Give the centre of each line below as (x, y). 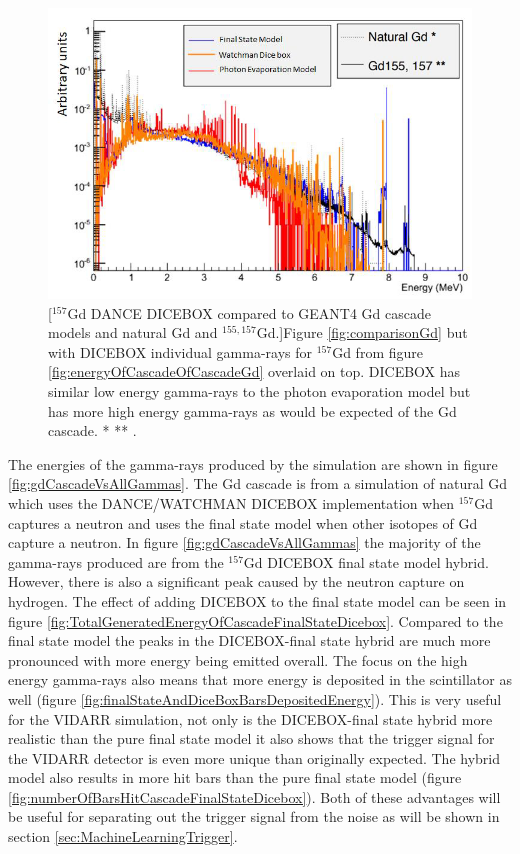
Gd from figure (377, 351)
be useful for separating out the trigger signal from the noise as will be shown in (254, 816)
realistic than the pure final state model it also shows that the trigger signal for (251, 738)
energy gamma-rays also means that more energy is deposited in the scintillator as (260, 679)
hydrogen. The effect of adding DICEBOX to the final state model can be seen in (257, 600)
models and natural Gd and (133, 332)
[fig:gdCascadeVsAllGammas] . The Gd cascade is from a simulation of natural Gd (258, 483)
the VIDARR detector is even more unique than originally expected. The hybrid (254, 757)
